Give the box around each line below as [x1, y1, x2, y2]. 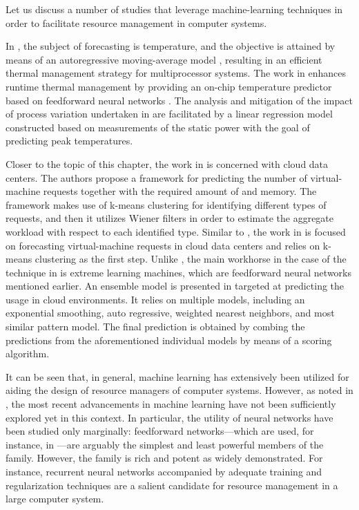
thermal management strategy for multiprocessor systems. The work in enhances [6, 66, 347, 80]
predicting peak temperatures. [6, 133, 133, 148]
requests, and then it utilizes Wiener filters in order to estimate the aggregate [6, 211, 334, 225]
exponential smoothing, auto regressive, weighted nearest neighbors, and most [6, 305, 335, 320]
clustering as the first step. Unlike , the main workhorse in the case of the [35, 252, 347, 266]
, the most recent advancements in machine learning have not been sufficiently [6, 397, 336, 411]
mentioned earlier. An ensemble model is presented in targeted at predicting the [6, 278, 345, 293]
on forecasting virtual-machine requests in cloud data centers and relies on [6, 238, 320, 252]
